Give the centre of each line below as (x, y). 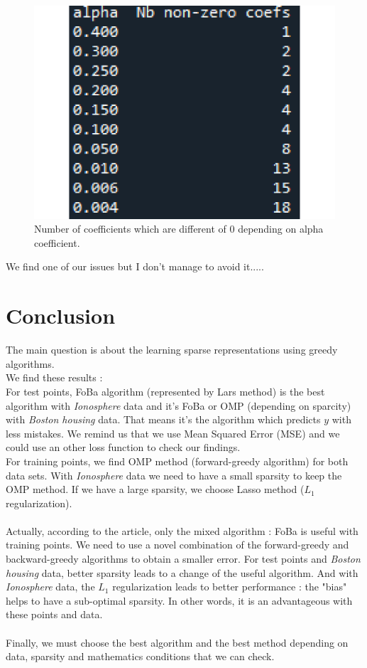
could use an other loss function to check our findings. (123, 447)
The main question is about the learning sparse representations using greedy (172, 350)
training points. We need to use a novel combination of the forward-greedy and (177, 545)
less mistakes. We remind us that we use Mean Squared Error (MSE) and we (173, 433)
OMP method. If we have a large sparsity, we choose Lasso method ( (155, 489)
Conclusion (61, 316)
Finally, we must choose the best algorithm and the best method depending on (177, 642)
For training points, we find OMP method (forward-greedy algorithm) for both (177, 461)
